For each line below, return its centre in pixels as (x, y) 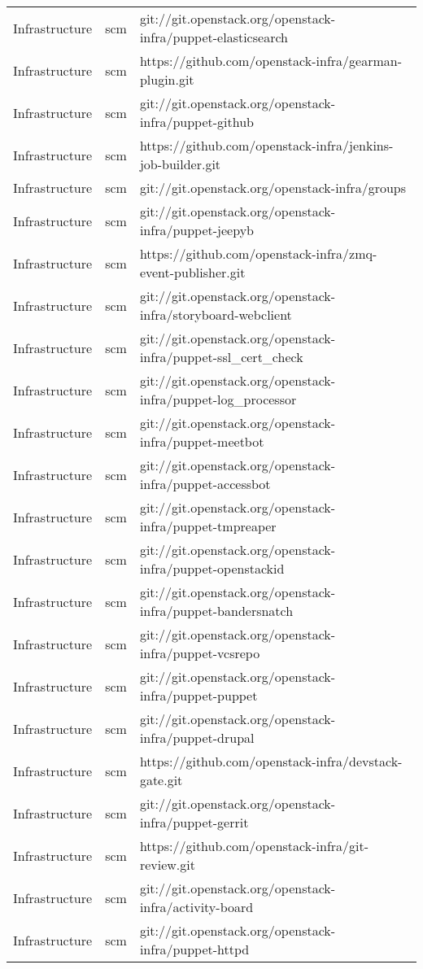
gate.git (161, 780)
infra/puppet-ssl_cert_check (221, 357)
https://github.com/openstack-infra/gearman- (270, 61)
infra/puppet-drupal (197, 738)
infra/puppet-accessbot (205, 484)
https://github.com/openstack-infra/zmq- (258, 253)
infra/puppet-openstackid (212, 568)
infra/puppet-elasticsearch (214, 37)
